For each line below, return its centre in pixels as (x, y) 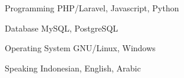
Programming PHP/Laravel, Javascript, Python (92, 8)
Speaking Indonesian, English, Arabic (73, 68)
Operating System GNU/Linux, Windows (80, 48)
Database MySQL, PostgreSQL (61, 28)
